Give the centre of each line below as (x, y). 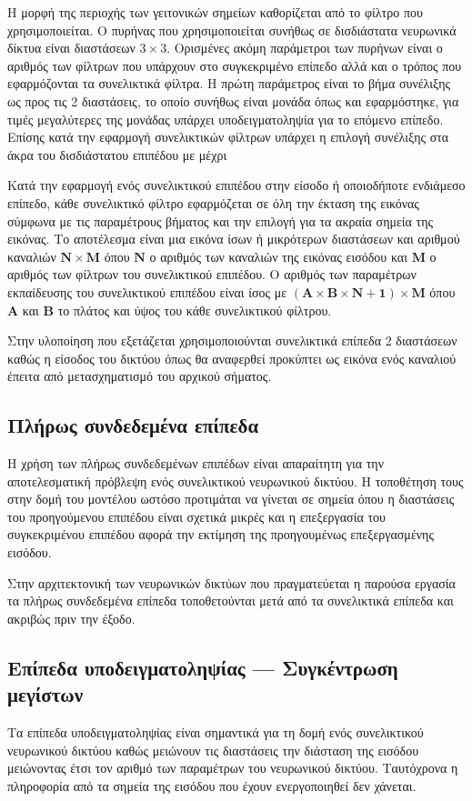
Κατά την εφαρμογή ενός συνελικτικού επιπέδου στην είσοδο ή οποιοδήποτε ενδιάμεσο (236, 185)
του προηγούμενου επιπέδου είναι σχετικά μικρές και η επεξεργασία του (196, 516)
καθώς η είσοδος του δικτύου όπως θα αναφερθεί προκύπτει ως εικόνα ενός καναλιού (232, 358)
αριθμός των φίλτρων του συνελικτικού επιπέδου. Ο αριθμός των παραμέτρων (212, 274)
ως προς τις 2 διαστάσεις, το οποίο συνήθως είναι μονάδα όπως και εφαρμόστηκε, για (233, 100)
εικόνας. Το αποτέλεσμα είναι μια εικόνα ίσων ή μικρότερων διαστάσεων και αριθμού (234, 239)
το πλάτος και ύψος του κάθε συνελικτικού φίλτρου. (195, 310)
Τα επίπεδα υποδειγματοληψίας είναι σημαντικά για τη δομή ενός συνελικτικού (216, 732)
